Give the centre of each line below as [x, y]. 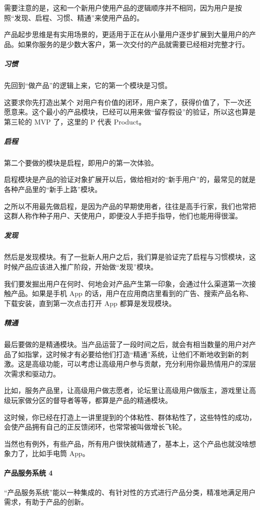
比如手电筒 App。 [60, 453]
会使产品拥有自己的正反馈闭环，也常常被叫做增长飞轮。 [95, 427]
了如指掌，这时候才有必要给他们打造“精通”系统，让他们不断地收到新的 [126, 354]
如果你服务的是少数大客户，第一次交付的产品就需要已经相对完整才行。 [133, 44]
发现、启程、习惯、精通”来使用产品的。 [79, 17]
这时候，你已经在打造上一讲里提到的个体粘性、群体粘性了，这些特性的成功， [130, 417]
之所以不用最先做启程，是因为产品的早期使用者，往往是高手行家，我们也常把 [130, 206]
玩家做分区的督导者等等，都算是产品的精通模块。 [91, 400]
